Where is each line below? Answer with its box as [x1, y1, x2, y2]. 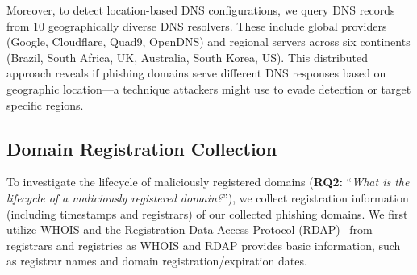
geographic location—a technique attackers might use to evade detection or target [6, 80, 411, 97]
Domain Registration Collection [6, 135, 277, 160]
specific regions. [6, 96, 84, 113]
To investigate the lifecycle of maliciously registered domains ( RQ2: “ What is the [6, 173, 410, 190]
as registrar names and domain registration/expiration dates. [6, 252, 307, 269]
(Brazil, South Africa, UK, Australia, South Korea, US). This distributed [6, 48, 368, 65]
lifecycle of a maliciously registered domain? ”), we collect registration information [6, 189, 409, 206]
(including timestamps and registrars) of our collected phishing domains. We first [6, 205, 408, 222]
